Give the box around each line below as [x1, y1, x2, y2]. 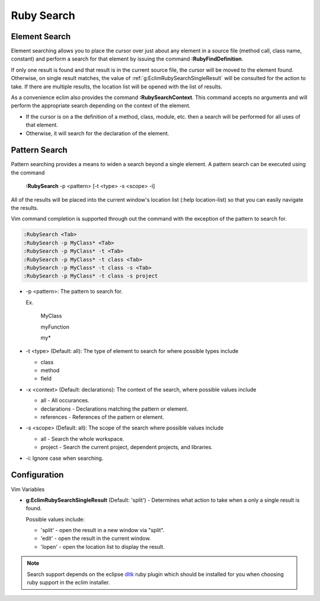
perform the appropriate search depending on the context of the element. [11, 102, 191, 109]
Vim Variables [11, 485, 45, 492]
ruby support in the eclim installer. [27, 579, 110, 586]
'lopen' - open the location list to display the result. [40, 543, 165, 550]
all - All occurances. [40, 397, 89, 404]
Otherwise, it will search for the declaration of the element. [25, 129, 169, 136]
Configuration [11, 470, 64, 480]
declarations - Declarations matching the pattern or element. [40, 405, 189, 412]
